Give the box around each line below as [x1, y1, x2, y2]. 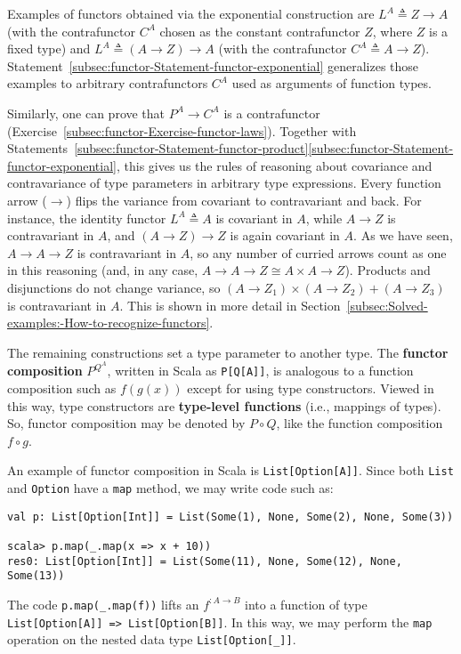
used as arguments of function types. [231, 74, 432, 93]
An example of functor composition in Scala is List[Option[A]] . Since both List [7, 461, 454, 480]
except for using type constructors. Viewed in [187, 379, 434, 397]
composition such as [7, 379, 117, 397]
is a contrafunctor [223, 103, 320, 122]
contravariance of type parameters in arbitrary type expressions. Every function [7, 174, 441, 192]
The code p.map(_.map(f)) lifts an [7, 594, 199, 613]
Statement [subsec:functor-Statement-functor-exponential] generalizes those [7, 56, 419, 75]
